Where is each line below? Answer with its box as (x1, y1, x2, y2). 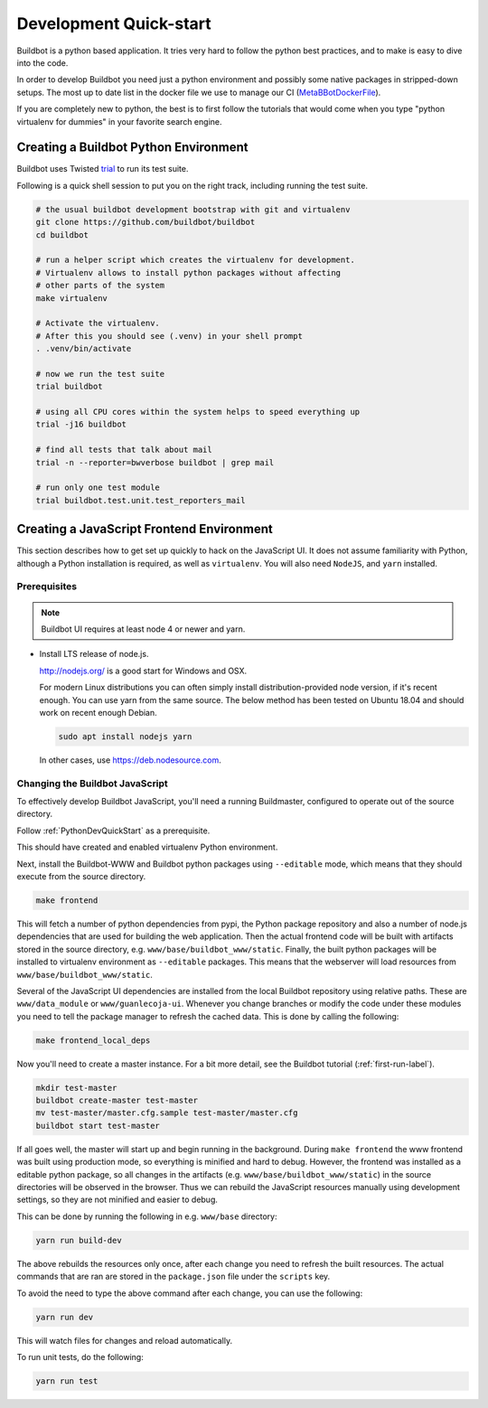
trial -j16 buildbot (35, 419, 127, 429)
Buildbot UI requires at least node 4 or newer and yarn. (41, 624, 246, 634)
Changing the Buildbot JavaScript (16, 777, 169, 790)
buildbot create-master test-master (35, 1095, 199, 1106)
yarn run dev (35, 1311, 94, 1322)
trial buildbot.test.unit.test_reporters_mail (35, 495, 246, 505)
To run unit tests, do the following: (16, 1351, 144, 1362)
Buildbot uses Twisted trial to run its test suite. (16, 164, 189, 174)
